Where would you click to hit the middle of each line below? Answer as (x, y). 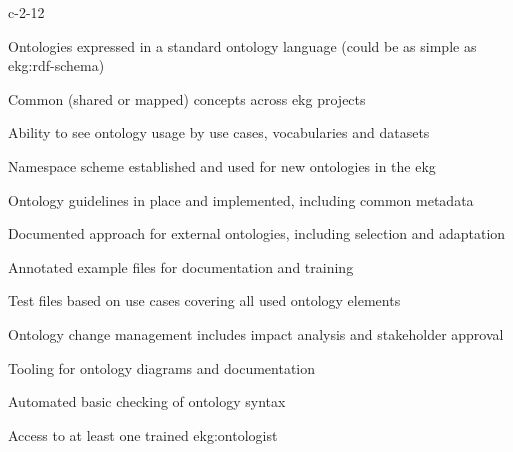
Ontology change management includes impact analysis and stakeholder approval (256, 333)
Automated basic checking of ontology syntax (147, 401)
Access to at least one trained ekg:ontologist (143, 434)
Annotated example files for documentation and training (181, 266)
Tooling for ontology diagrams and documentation (162, 367)
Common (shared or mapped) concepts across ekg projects (187, 98)
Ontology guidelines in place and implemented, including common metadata (241, 199)
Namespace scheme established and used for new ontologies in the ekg (222, 165)
